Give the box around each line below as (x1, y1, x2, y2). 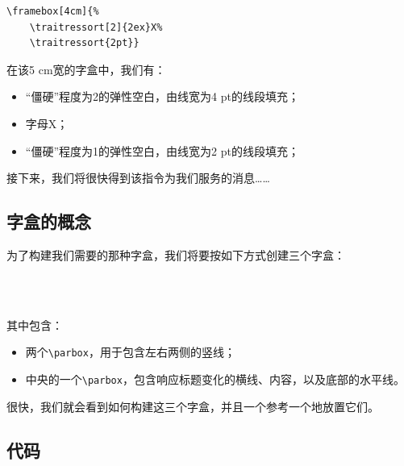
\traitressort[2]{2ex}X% (29, 21, 163, 33)
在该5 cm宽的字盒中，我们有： (6, 60, 166, 77)
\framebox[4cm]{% (6, 6, 99, 17)
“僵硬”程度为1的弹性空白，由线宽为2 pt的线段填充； (25, 142, 299, 159)
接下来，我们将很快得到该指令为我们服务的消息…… (6, 169, 270, 186)
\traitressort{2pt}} (29, 37, 140, 49)
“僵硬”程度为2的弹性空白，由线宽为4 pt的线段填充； (25, 88, 299, 105)
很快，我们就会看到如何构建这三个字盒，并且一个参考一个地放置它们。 (6, 397, 379, 414)
